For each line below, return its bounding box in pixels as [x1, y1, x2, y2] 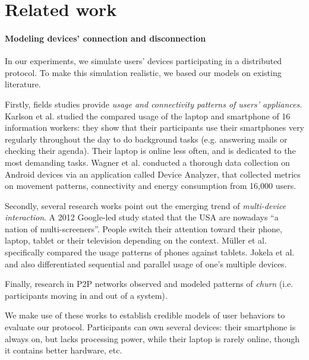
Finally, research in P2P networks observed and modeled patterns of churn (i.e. [5, 277, 294, 290]
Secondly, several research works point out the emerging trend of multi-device [5, 199, 286, 211]
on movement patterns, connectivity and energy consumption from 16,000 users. [5, 179, 297, 192]
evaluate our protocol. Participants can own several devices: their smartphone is [5, 321, 296, 333]
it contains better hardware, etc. [5, 344, 122, 356]
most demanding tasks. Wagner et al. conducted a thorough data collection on [5, 156, 290, 168]
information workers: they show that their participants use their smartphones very [5, 121, 305, 134]
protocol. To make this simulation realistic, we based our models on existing [5, 66, 282, 78]
